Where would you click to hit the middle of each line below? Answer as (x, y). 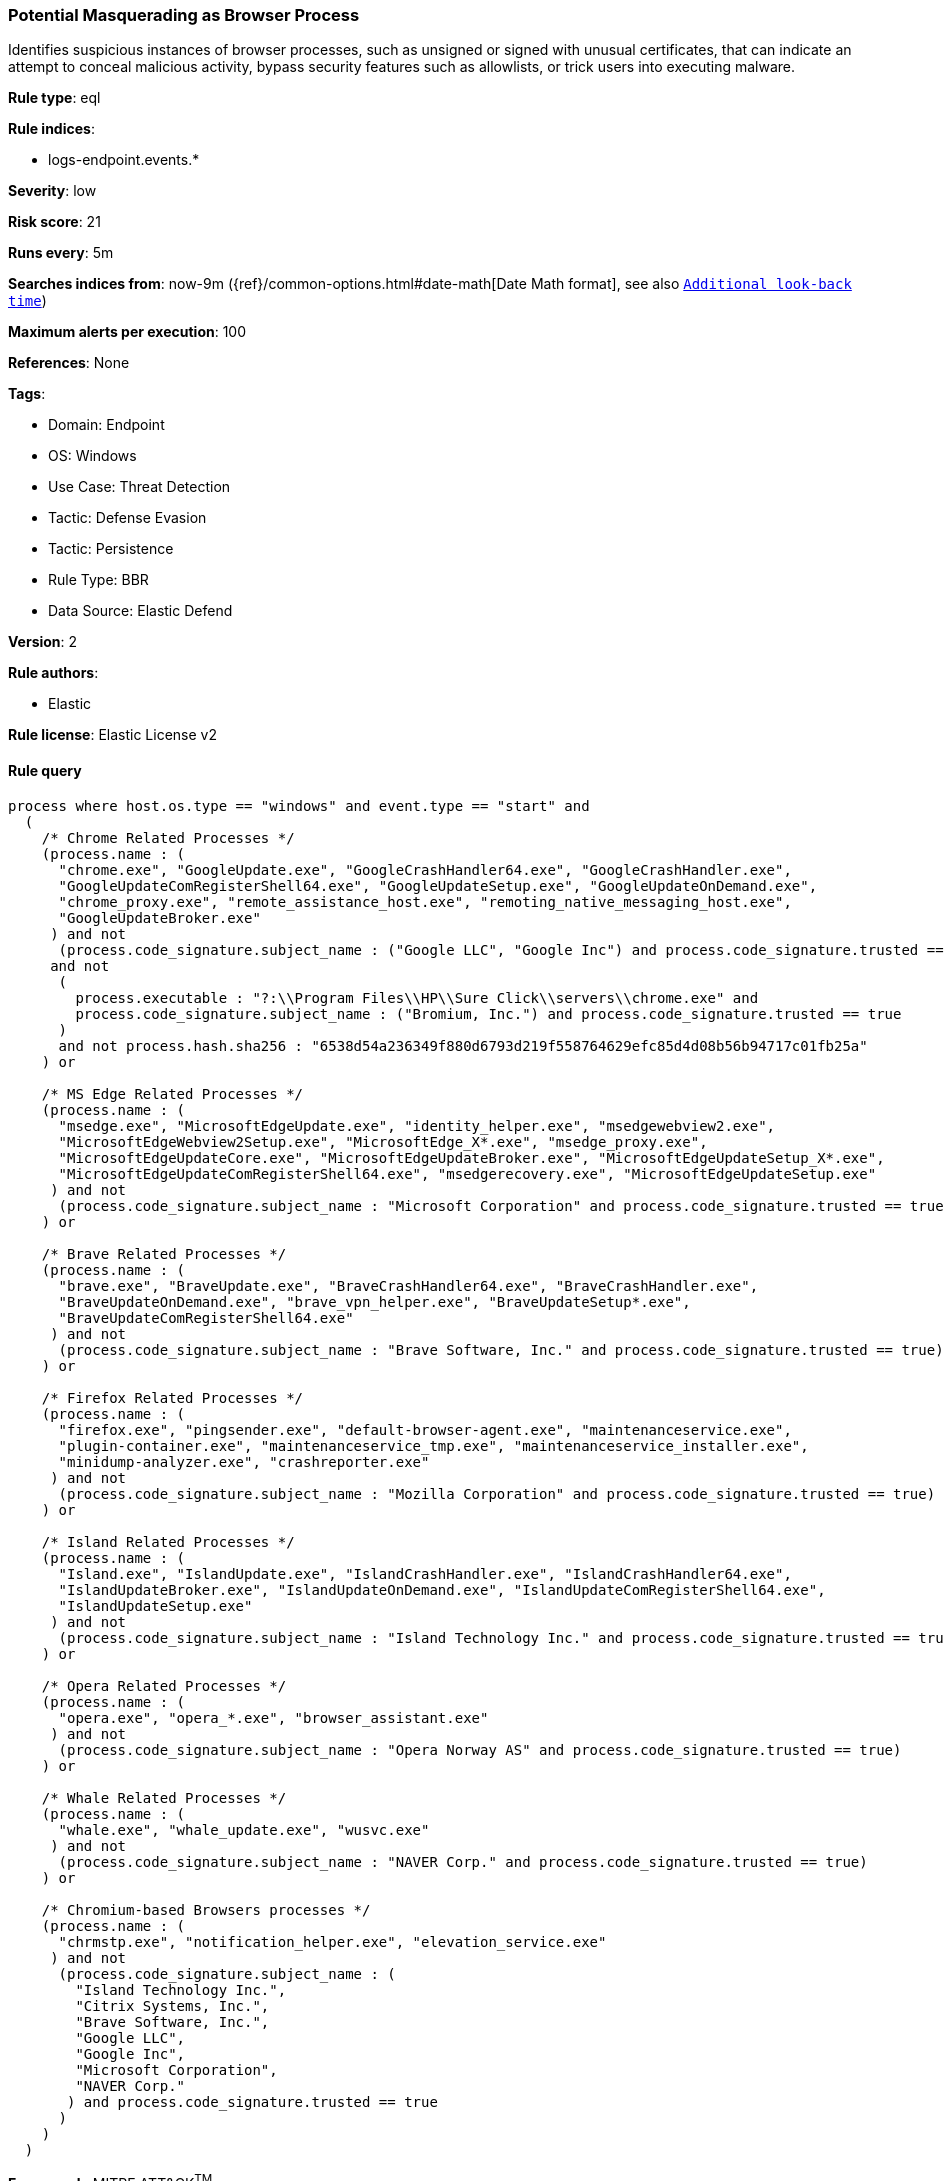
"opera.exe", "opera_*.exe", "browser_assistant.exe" (273, 1717)
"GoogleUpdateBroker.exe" (159, 917)
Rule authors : (53, 673)
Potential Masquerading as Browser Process (184, 15)
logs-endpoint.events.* (124, 160)
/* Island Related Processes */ (168, 1541)
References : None (69, 363)
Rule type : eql (54, 98)
